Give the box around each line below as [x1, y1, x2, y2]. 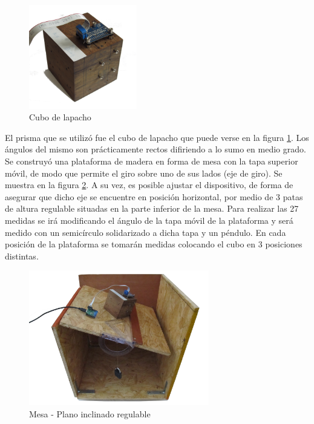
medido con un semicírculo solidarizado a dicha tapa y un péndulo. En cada [5, 226, 286, 238]
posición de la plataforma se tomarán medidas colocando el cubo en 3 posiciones [5, 238, 303, 250]
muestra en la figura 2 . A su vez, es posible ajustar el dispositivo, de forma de [5, 178, 293, 191]
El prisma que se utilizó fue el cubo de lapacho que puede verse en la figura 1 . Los [5, 131, 309, 143]
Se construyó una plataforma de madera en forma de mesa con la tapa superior [5, 155, 298, 168]
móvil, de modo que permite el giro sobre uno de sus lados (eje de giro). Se [5, 166, 283, 179]
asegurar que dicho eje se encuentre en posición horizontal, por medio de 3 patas [5, 190, 303, 203]
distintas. [5, 249, 39, 262]
